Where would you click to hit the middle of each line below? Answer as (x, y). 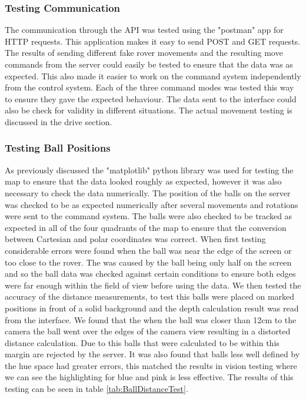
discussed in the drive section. (59, 121)
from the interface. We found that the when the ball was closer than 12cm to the (151, 319)
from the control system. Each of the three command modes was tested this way (149, 87)
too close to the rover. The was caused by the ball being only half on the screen (148, 262)
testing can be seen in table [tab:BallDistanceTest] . (97, 389)
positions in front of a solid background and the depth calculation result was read (152, 308)
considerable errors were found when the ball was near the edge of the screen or (148, 250)
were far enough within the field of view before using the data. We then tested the (153, 285)
